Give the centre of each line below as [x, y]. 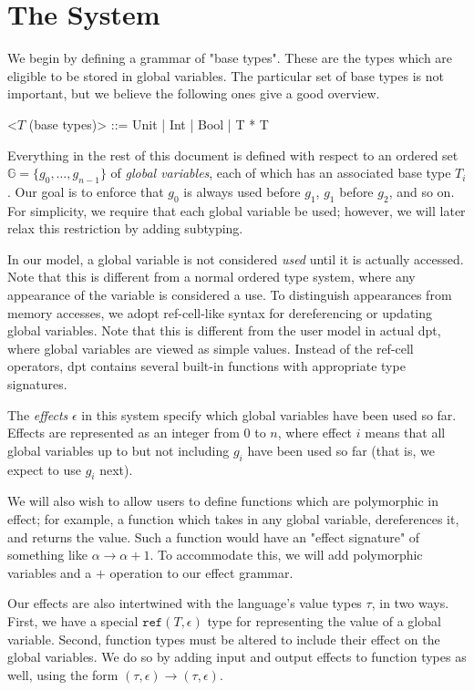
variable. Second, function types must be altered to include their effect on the [224, 639]
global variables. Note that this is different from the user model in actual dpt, [224, 330]
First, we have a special [73, 620]
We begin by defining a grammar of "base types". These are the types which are [230, 58]
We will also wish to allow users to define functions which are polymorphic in [223, 501]
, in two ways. [410, 603]
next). [116, 469]
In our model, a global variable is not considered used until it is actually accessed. [236, 258]
